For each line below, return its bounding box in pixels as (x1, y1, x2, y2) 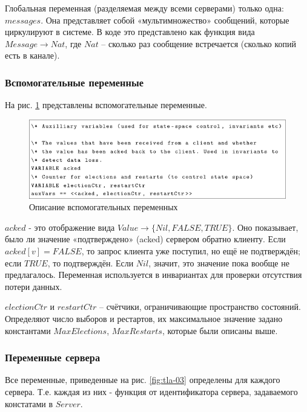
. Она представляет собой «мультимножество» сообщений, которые (41, 13, 289, 26)
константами (5, 324, 51, 336)
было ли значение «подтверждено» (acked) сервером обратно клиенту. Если (5, 233, 286, 245)
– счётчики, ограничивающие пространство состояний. (99, 300, 301, 313)
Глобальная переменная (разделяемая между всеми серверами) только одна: (5, 2, 284, 14)
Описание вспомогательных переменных (29, 201, 178, 213)
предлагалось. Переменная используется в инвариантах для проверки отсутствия (5, 268, 302, 281)
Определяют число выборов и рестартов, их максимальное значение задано (5, 312, 283, 324)
